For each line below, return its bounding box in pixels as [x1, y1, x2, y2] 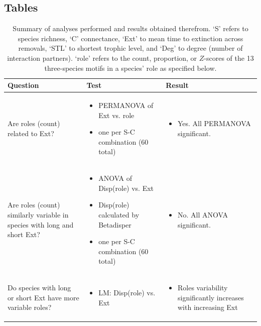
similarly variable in [8, 209, 69, 220]
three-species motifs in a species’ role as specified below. [44, 62, 217, 73]
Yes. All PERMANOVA [177, 118, 251, 129]
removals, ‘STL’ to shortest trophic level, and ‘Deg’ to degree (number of [18, 43, 243, 53]
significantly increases [177, 292, 244, 302]
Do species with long [8, 282, 71, 293]
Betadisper [98, 219, 132, 230]
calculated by [98, 209, 140, 220]
